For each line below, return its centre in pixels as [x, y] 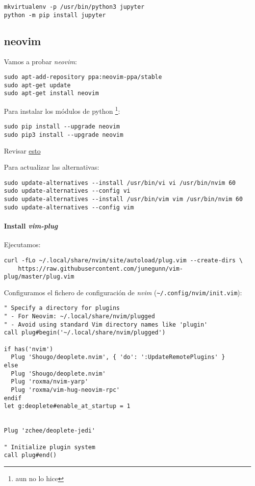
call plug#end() [30, 455]
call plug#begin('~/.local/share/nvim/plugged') [85, 333]
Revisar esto [22, 150]
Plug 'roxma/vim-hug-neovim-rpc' [65, 390]
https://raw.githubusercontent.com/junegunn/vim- [101, 269]
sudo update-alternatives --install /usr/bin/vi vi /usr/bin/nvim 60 [120, 183]
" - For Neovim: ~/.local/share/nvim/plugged [79, 317]
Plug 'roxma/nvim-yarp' [50, 382]
